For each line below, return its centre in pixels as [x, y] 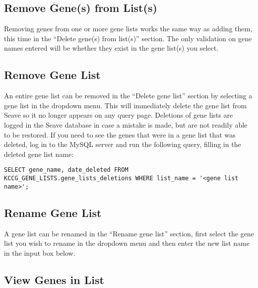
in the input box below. [40, 252]
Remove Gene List [52, 75]
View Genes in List [54, 279]
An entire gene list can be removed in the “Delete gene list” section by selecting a [128, 96]
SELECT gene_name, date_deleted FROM [66, 170]
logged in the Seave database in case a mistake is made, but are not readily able [126, 124]
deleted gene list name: [39, 154]
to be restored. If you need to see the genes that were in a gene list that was [120, 134]
